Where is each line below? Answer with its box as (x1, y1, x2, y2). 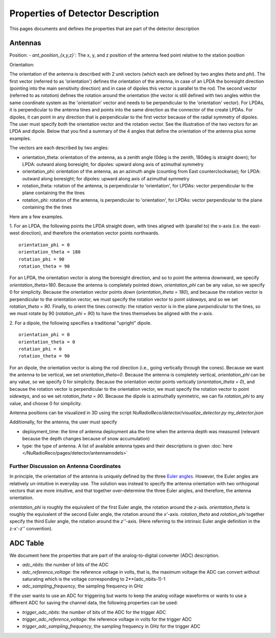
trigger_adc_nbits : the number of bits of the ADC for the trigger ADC (22, 609, 166, 615)
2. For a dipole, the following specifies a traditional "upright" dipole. (9, 320, 152, 326)
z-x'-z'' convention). (9, 525, 53, 531)
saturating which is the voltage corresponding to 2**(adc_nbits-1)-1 (22, 576, 166, 582)
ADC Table (9, 539, 44, 548)
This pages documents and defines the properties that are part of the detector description (9, 26, 199, 32)
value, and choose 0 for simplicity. (9, 400, 82, 406)
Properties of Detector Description (9, 8, 159, 19)
